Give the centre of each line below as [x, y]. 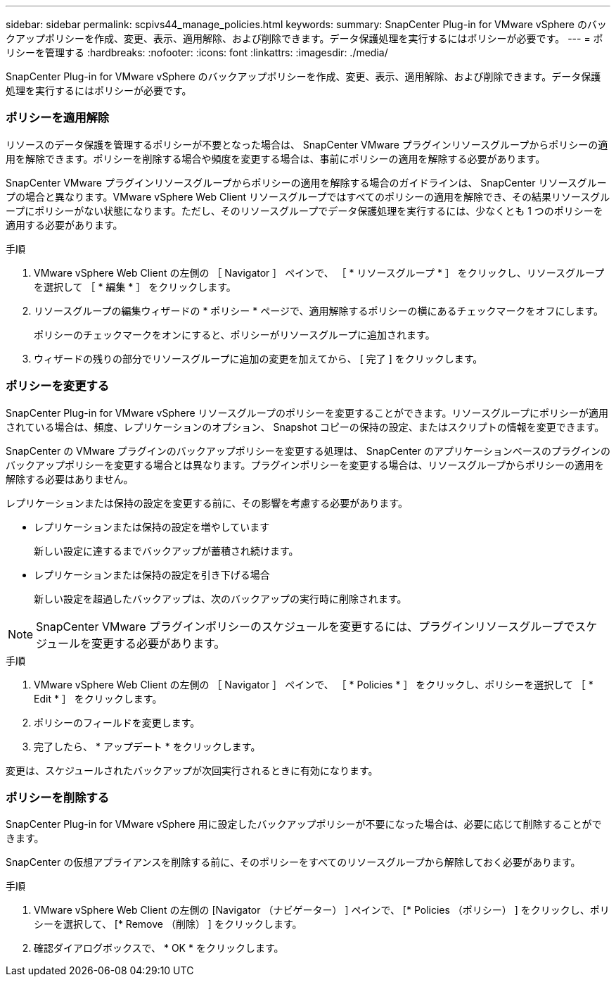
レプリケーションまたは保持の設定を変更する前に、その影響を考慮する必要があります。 [207, 503]
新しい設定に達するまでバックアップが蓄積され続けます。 [166, 550]
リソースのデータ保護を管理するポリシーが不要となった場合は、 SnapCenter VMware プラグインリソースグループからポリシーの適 [307, 144]
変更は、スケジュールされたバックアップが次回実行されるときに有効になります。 [192, 770]
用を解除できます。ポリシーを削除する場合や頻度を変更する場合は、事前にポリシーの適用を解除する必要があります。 [276, 158]
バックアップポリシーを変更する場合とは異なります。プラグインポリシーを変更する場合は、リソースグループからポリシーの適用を [305, 465]
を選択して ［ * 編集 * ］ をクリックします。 [135, 287]
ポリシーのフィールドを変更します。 [117, 722]
